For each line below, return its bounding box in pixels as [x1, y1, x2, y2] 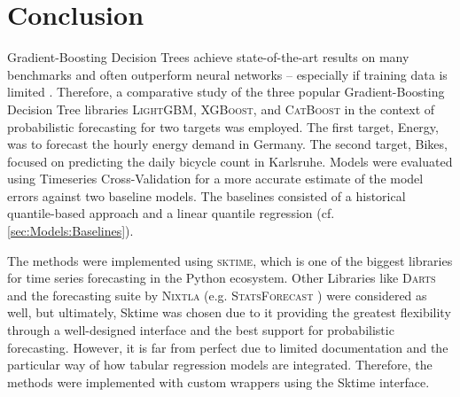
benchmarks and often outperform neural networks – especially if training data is [7, 65, 448, 83]
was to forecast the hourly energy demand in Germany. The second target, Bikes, [7, 135, 448, 153]
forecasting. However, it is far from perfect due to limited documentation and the [7, 338, 448, 356]
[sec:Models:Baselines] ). [7, 222, 134, 240]
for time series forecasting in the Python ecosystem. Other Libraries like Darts [7, 269, 436, 287]
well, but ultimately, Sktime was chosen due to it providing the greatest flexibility [7, 303, 451, 322]
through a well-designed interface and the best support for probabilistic [7, 321, 394, 339]
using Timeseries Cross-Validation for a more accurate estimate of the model [7, 169, 424, 188]
